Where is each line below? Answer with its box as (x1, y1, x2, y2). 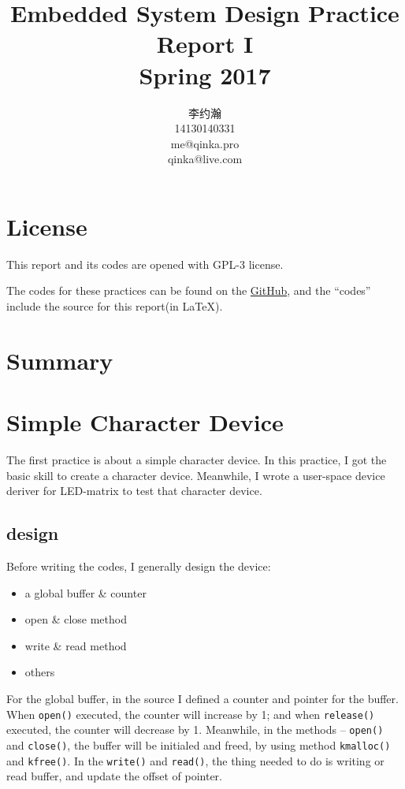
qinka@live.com (167, 151, 243, 167)
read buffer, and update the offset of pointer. (6, 768, 222, 784)
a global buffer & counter (24, 584, 147, 601)
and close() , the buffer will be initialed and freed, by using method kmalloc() (6, 736, 391, 753)
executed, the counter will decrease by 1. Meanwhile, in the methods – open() (6, 721, 384, 738)
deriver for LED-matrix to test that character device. (6, 482, 262, 499)
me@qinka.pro (170, 135, 240, 151)
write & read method (24, 637, 127, 653)
